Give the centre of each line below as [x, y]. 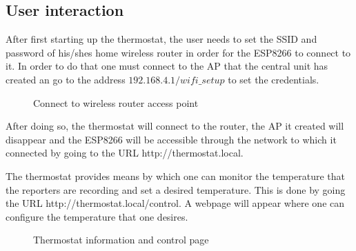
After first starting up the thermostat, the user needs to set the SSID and [161, 39]
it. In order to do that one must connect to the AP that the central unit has [167, 66]
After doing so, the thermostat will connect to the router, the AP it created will [175, 126]
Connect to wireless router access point [116, 102]
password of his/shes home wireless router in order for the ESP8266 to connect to [178, 52]
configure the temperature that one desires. [97, 216]
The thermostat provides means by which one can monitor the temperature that [175, 175]
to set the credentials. [274, 79]
